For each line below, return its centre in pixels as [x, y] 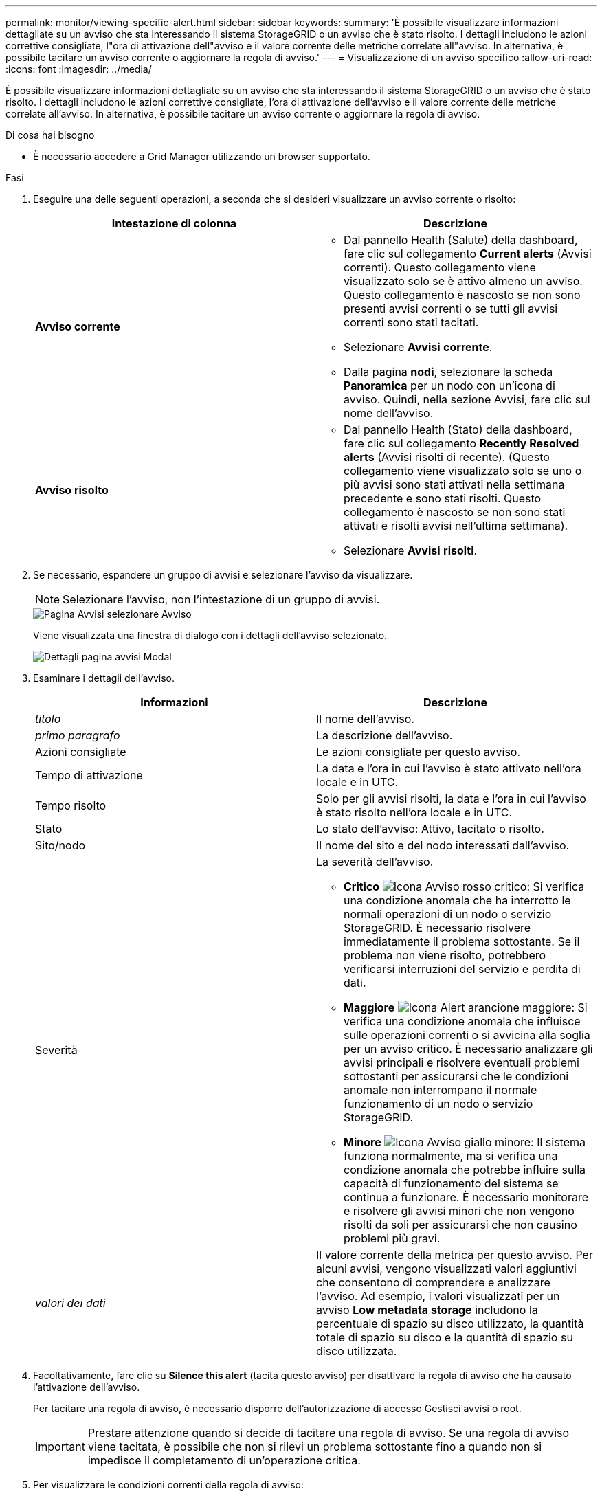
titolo [48, 719]
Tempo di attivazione [89, 775]
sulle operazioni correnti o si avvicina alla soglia [467, 1035]
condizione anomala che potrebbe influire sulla [465, 1170]
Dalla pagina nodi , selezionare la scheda [448, 372]
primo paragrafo [78, 735]
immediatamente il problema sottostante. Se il [462, 941]
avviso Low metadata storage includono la [427, 1310]
